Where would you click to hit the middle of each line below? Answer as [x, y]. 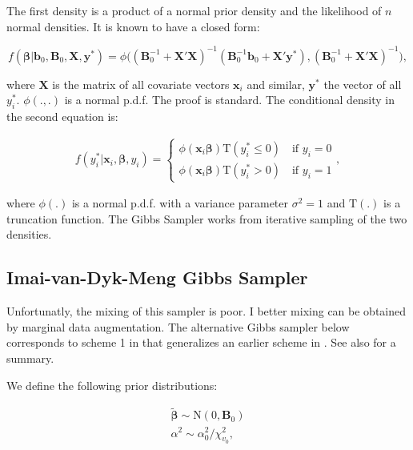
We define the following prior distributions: [112, 385]
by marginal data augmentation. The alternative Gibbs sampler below [178, 326]
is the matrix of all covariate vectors [141, 84]
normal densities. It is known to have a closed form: [133, 26]
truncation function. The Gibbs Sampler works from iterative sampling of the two [207, 218]
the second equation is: [62, 117]
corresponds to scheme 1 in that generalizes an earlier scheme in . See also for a [201, 342]
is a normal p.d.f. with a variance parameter [180, 203]
